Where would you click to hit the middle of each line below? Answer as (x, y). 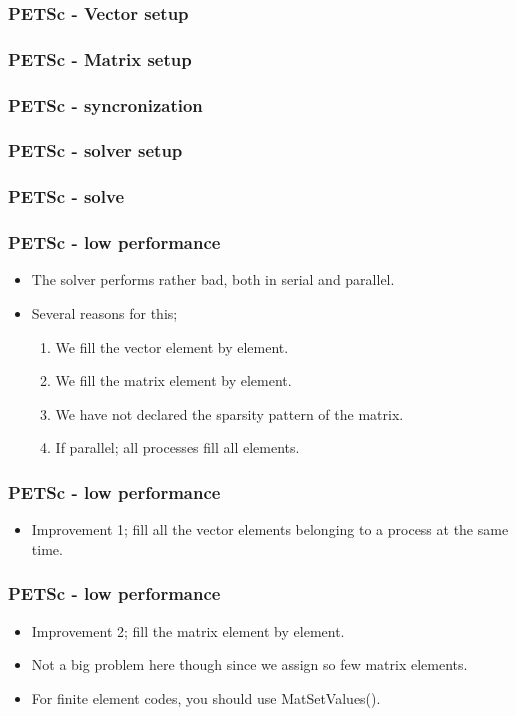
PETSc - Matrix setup (100, 58)
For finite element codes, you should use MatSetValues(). (206, 697)
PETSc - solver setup (95, 150)
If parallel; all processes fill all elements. (177, 447)
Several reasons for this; (104, 313)
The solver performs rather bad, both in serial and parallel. (213, 279)
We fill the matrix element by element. (173, 380)
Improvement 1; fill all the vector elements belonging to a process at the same (270, 529)
